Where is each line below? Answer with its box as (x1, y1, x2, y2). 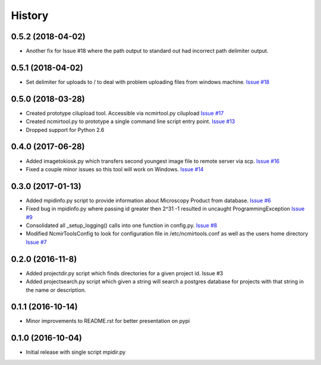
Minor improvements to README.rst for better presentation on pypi (26, 317, 190, 325)
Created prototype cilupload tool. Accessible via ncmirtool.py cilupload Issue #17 (26, 109, 224, 117)
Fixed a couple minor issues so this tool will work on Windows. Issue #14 (26, 165, 204, 172)
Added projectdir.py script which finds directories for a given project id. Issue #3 (26, 269, 224, 276)
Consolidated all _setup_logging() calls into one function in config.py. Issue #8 (26, 222, 218, 229)
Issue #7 (26, 238, 47, 246)
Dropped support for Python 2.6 (26, 126, 105, 133)
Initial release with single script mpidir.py (26, 348, 126, 356)
